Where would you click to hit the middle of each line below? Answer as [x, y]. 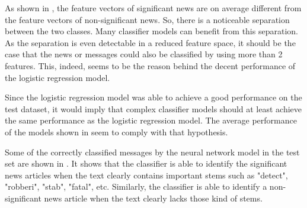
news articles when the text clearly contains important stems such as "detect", [146, 175]
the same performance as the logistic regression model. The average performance [151, 120]
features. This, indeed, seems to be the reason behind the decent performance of [150, 65]
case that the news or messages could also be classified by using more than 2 [144, 54]
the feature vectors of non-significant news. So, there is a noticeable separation [147, 19]
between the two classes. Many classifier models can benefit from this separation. [151, 31]
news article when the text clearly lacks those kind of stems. [153, 198]
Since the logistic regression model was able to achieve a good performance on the [153, 97]
